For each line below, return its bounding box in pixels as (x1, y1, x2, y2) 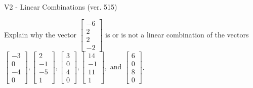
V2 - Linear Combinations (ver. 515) (4, 2, 117, 12)
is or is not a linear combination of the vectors (105, 29, 249, 39)
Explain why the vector (4, 29, 76, 39)
